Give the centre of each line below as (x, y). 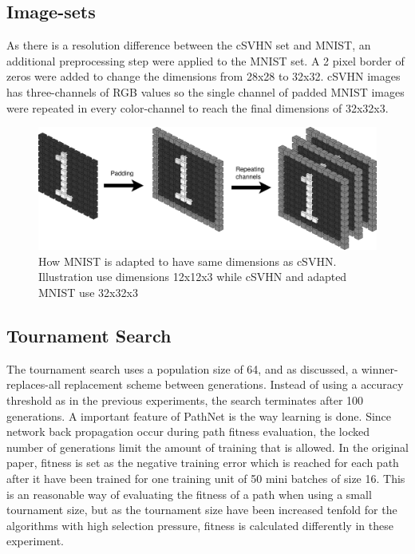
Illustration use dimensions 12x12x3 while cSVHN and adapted (193, 277)
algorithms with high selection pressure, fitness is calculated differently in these (200, 525)
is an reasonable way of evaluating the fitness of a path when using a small (189, 494)
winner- (379, 368)
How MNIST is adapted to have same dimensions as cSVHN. (188, 261)
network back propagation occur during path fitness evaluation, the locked (188, 431)
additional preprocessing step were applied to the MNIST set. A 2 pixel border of (206, 60)
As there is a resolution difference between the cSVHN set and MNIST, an (189, 45)
